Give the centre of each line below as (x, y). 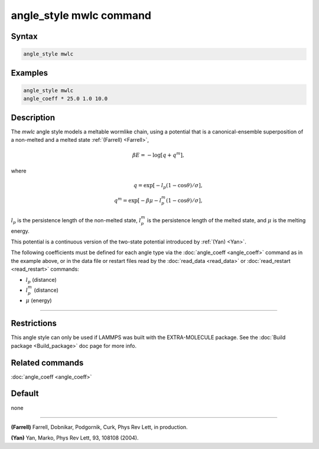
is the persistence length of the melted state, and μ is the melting (226, 220)
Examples (30, 73)
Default (25, 394)
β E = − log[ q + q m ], (158, 155)
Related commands (47, 362)
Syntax (24, 36)
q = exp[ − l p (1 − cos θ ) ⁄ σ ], (168, 186)
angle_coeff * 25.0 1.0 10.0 (66, 99)
